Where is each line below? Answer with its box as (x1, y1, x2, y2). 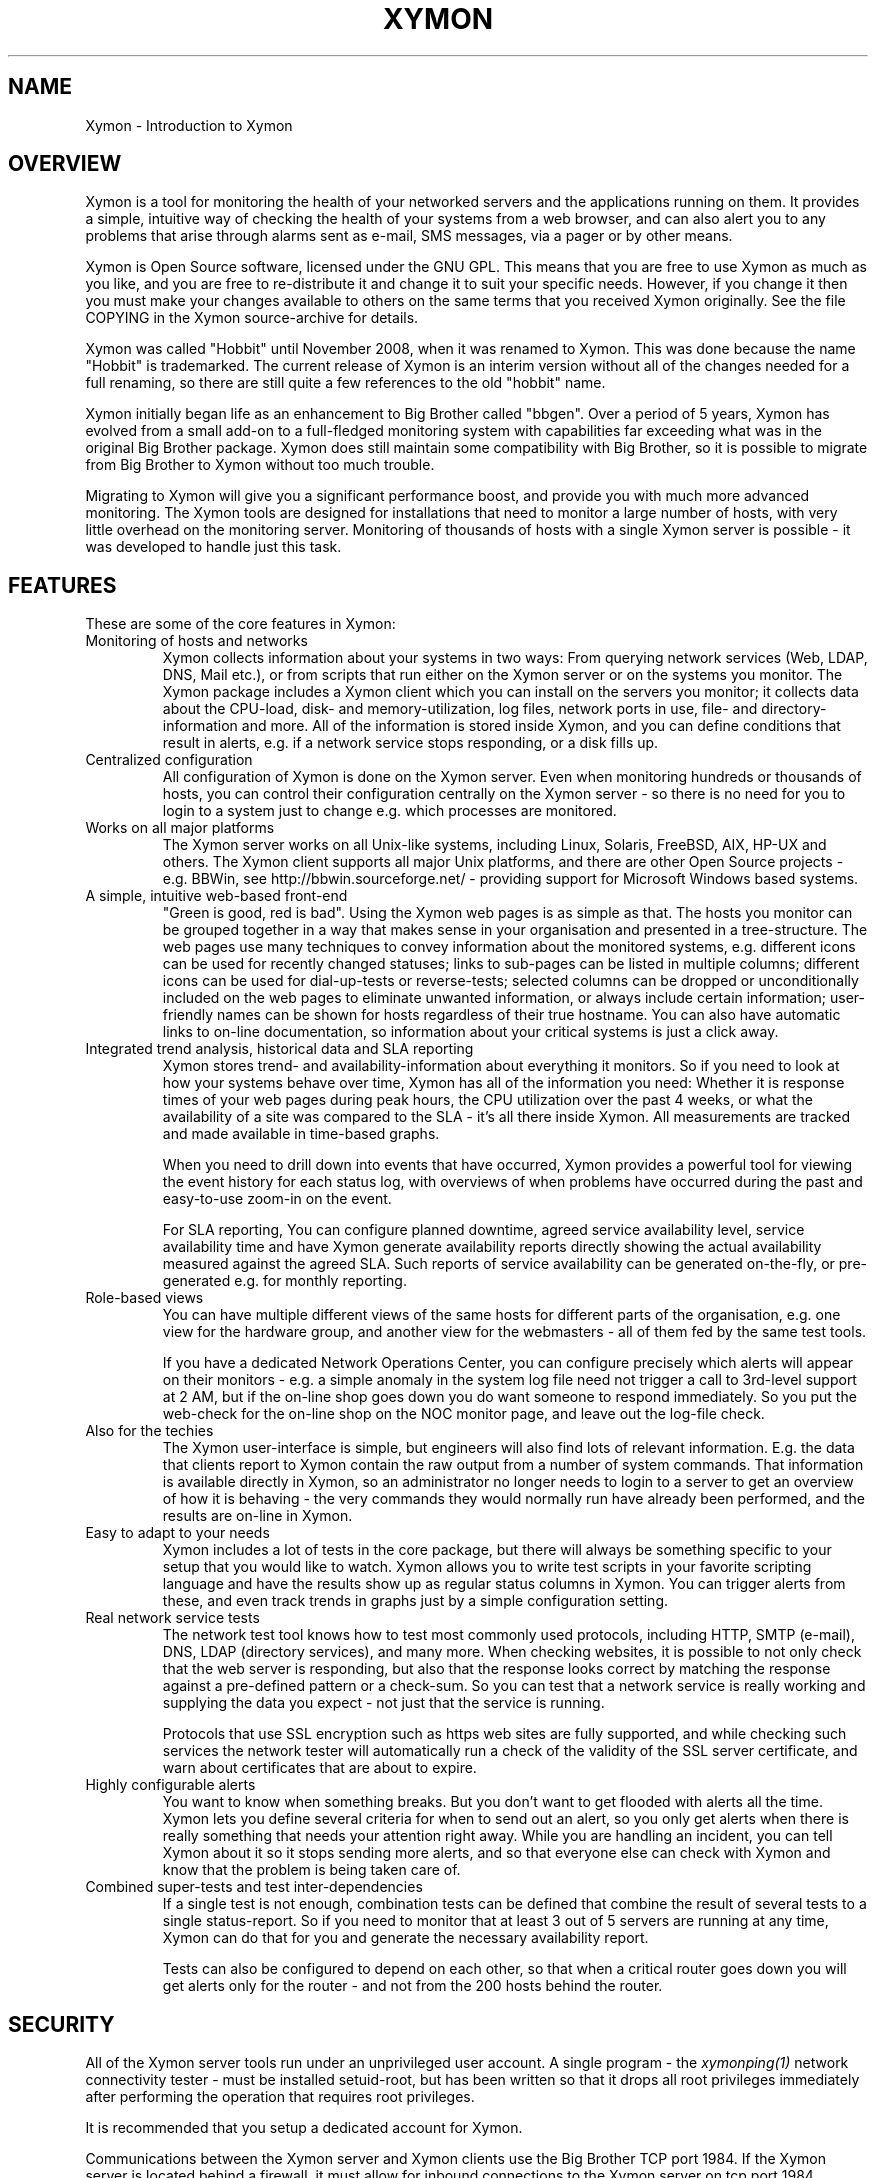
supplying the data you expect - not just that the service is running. (162, 1694, 605, 1712)
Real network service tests (85, 1609, 260, 1627)
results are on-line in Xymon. (162, 1507, 353, 1525)
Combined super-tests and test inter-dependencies (85, 1878, 423, 1896)
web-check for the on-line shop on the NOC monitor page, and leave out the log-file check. (162, 1405, 765, 1423)
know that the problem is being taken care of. (162, 1861, 461, 1879)
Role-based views (85, 1289, 204, 1307)
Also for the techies (85, 1422, 214, 1440)
